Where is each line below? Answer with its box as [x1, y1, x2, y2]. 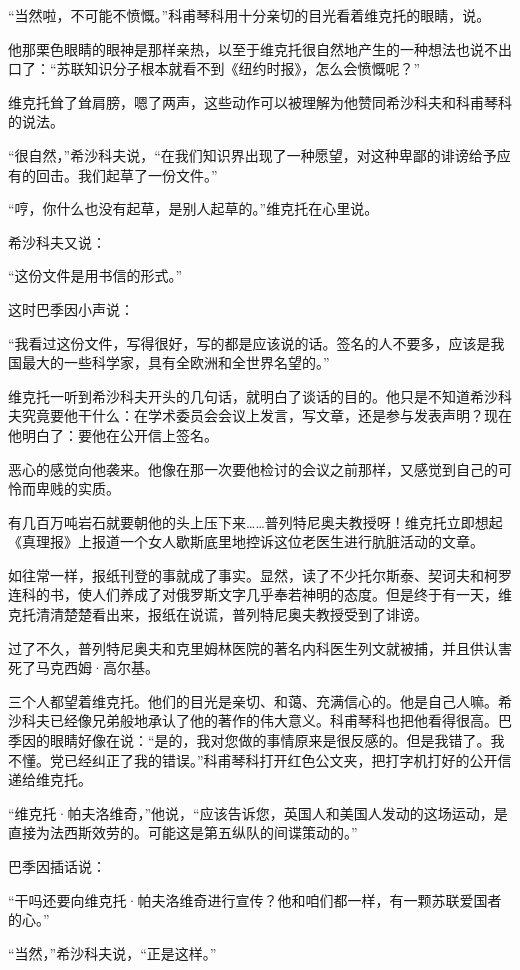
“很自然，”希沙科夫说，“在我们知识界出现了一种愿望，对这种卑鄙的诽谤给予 [8, 144, 497, 165]
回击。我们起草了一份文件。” [35, 164, 218, 185]
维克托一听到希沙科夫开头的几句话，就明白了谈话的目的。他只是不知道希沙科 [8, 385, 512, 406]
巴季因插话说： [8, 856, 106, 876]
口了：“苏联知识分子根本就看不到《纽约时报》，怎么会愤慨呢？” [8, 58, 421, 79]
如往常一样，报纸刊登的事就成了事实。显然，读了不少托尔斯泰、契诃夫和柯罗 [8, 564, 512, 585]
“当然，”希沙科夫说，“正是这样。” [8, 942, 217, 963]
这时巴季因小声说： [8, 298, 134, 319]
